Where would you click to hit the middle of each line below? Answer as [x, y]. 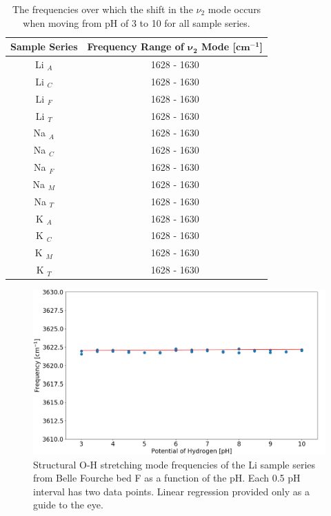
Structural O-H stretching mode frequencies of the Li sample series [174, 464]
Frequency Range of [136, 47]
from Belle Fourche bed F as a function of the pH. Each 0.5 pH [167, 478]
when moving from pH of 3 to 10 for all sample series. [137, 22]
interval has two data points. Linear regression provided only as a [171, 491]
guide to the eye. [68, 505]
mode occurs [234, 9]
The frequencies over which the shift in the [102, 9]
